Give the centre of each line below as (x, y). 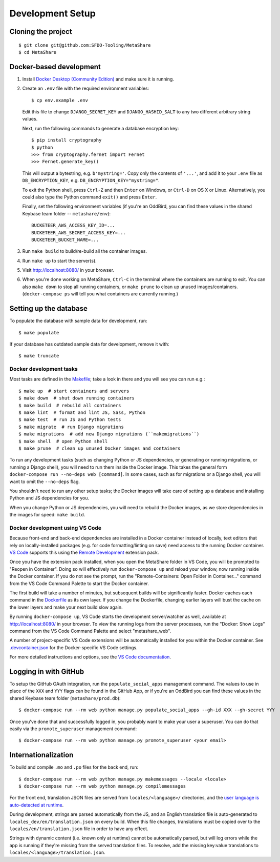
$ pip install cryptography (67, 140)
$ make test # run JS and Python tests (70, 420)
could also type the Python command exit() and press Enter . (90, 197)
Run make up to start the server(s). (59, 260)
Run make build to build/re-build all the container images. (84, 251)
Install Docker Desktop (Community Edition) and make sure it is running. (98, 79)
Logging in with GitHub (47, 671)
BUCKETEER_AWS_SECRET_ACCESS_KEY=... (79, 233)
